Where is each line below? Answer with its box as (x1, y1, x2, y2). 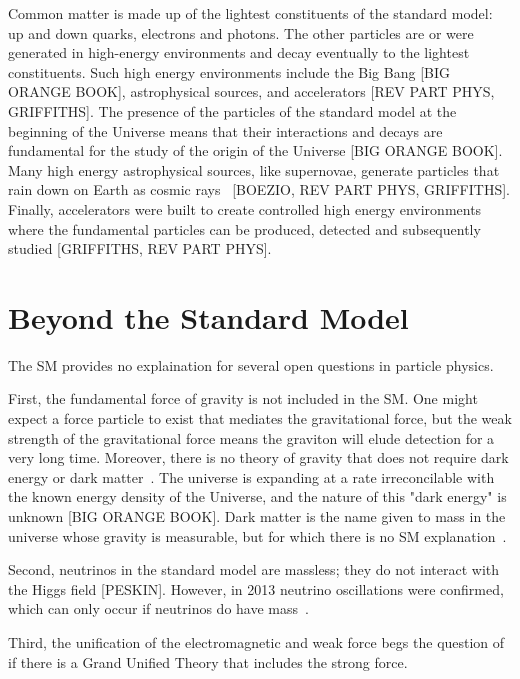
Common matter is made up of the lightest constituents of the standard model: (8, 3, 493, 23)
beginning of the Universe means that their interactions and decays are (8, 120, 443, 141)
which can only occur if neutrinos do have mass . (8, 598, 309, 619)
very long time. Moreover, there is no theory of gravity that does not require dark (8, 447, 509, 468)
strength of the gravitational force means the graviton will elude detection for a (8, 427, 495, 448)
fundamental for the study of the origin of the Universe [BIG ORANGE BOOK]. (8, 140, 503, 161)
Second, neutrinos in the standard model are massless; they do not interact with (8, 559, 500, 580)
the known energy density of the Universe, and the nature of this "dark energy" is (8, 486, 507, 507)
